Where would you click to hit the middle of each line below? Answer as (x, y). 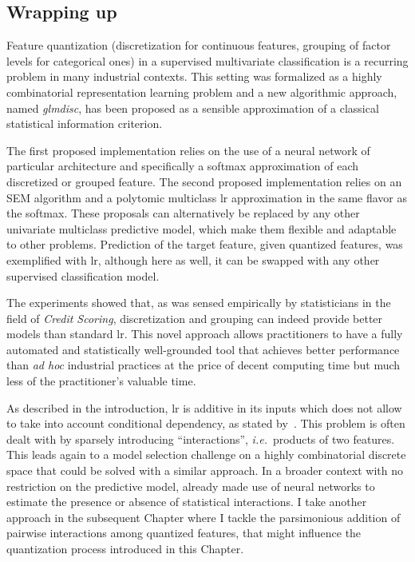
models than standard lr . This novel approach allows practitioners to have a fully (205, 334)
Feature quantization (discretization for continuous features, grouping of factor (199, 45)
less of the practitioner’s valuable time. (101, 381)
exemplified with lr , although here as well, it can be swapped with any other (193, 259)
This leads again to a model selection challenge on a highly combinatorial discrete (206, 454)
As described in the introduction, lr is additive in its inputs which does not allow (204, 407)
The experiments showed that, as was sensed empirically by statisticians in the (199, 303)
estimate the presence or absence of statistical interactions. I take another (187, 502)
